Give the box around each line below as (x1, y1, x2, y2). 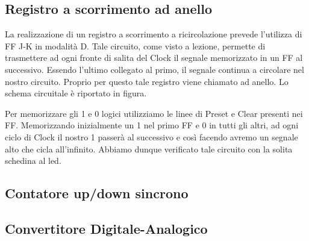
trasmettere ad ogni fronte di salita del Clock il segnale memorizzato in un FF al (5, 51, 303, 64)
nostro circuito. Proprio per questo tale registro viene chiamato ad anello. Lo (5, 75, 289, 87)
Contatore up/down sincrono (5, 184, 189, 202)
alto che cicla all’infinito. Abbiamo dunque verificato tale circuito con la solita (5, 142, 293, 155)
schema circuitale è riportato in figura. (5, 87, 147, 99)
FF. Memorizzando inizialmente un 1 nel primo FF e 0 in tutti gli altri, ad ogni (5, 119, 299, 131)
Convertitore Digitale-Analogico (5, 219, 208, 237)
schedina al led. (5, 154, 61, 167)
